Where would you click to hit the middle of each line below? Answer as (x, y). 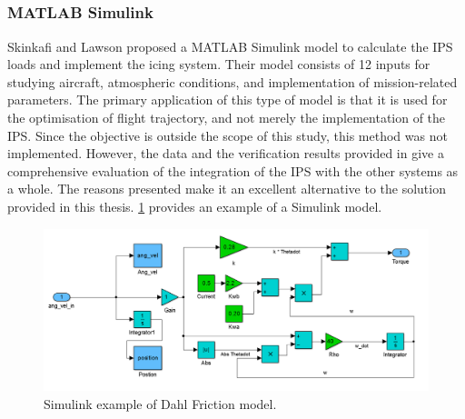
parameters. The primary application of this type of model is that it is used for (228, 100)
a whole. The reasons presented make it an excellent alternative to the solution (227, 189)
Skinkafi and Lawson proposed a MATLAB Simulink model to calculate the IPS (230, 46)
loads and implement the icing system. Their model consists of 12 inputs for (219, 64)
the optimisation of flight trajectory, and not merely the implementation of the (227, 118)
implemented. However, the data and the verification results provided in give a (226, 153)
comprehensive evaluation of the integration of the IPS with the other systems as (233, 170)
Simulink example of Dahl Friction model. (160, 403)
